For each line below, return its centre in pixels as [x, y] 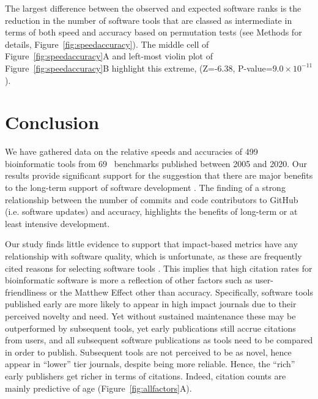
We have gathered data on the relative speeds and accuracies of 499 [131, 151]
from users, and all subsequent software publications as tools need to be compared [159, 340]
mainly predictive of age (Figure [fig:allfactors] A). [98, 388]
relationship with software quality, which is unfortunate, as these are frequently [153, 256]
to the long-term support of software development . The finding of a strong [145, 188]
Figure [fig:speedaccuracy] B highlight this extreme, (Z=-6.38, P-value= [139, 68]
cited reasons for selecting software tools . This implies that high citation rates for [159, 268]
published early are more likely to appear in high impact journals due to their [151, 304]
